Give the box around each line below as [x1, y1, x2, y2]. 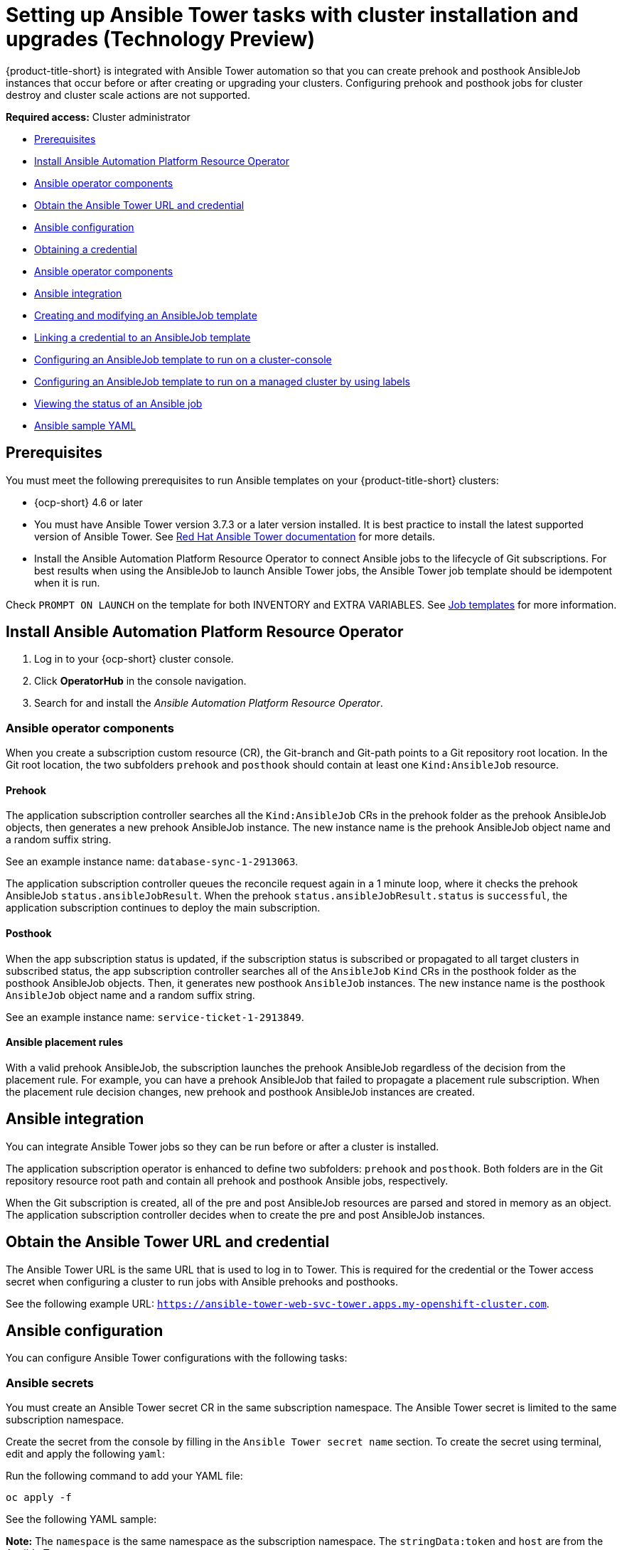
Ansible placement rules [6, 1036, 124, 1049]
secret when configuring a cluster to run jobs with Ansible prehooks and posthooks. [6, 1275, 398, 1288]
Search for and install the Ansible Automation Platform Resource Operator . [34, 697, 383, 710]
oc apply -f [6, 1492, 72, 1504]
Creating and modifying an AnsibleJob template [34, 309, 257, 321]
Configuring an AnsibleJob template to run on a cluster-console [34, 353, 332, 365]
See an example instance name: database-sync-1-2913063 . [6, 855, 299, 868]
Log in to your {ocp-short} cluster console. [34, 653, 234, 666]
